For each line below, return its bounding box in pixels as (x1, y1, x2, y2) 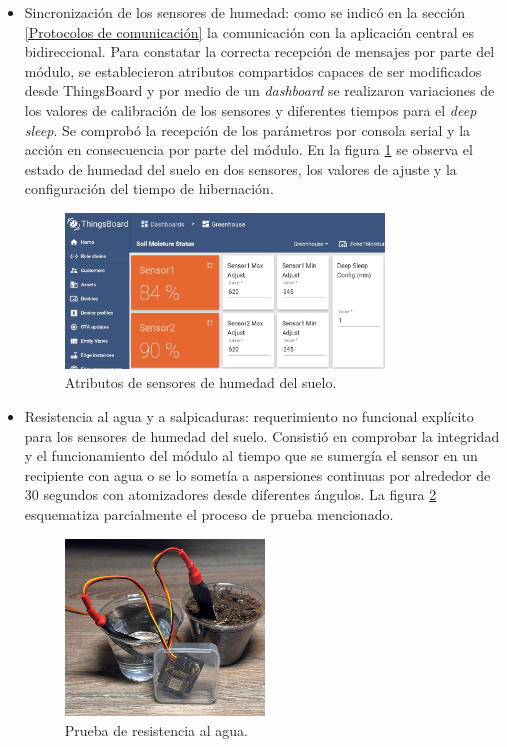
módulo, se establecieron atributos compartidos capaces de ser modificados (24, 60, 482, 81)
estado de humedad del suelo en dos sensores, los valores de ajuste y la (24, 158, 457, 179)
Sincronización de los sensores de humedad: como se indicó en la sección (24, 2, 466, 22)
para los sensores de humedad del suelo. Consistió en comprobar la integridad (24, 425, 500, 446)
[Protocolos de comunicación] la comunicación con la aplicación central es (24, 21, 474, 42)
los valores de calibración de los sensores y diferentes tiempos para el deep (24, 99, 477, 120)
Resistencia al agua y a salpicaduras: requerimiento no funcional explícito (24, 405, 474, 426)
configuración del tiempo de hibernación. (24, 178, 274, 199)
